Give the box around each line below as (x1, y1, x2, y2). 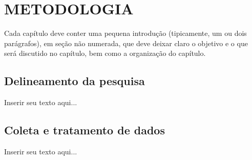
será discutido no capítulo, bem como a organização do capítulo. (4, 48, 206, 58)
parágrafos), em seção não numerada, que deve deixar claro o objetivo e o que (4, 37, 248, 48)
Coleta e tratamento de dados (4, 122, 165, 138)
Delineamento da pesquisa (4, 73, 145, 89)
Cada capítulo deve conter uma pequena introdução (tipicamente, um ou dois (4, 28, 247, 38)
